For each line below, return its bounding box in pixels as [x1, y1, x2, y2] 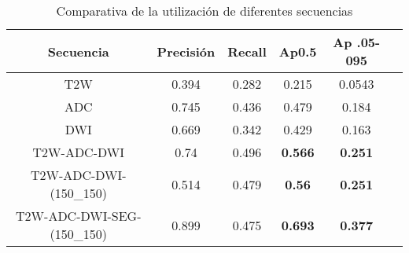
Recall [227, 42, 267, 60]
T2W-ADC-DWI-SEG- [16, 207, 142, 225]
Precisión [157, 42, 216, 60]
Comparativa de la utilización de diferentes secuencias [56, 2, 353, 20]
